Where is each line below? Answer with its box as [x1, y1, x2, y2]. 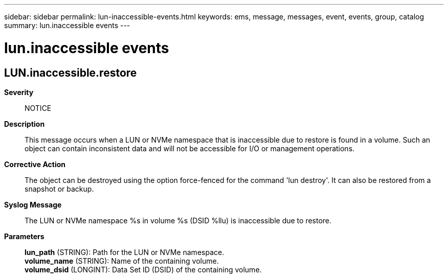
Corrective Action [4, 159, 65, 169]
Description [4, 119, 45, 128]
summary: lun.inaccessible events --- [4, 21, 130, 30]
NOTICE [25, 103, 52, 112]
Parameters [4, 231, 44, 241]
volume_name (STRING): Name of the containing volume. [25, 256, 219, 265]
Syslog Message [4, 200, 62, 209]
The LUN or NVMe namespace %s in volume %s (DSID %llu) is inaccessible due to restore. [25, 216, 332, 225]
